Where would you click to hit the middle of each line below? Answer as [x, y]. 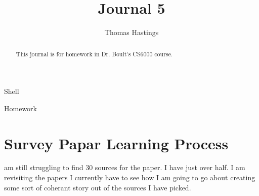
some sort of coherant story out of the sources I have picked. [98, 187]
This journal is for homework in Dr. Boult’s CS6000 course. [94, 54]
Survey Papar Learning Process [116, 143]
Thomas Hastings [132, 32]
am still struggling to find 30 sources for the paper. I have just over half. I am [125, 167]
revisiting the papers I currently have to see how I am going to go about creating [130, 177]
